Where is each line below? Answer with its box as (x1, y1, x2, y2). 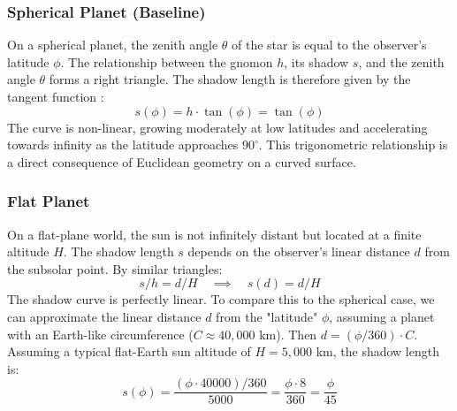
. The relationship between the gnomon (60, 52, 273, 71)
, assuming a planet (329, 307, 435, 325)
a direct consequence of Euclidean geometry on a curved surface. (7, 152, 356, 171)
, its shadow (284, 52, 349, 71)
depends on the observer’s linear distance (187, 242, 410, 261)
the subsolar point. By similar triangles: (7, 259, 223, 278)
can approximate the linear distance (7, 307, 202, 325)
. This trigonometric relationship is (258, 135, 448, 154)
